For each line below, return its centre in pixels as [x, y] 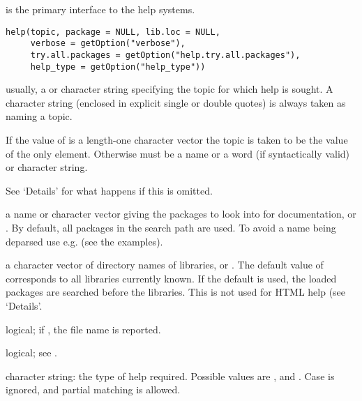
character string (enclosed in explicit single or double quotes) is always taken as [176, 102]
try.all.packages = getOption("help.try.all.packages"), [165, 55]
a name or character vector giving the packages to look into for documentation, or [181, 214]
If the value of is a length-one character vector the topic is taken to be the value [177, 139]
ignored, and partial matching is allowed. [93, 389]
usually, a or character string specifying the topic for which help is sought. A [169, 89]
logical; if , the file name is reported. [83, 329]
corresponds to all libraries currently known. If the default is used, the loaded [171, 278]
